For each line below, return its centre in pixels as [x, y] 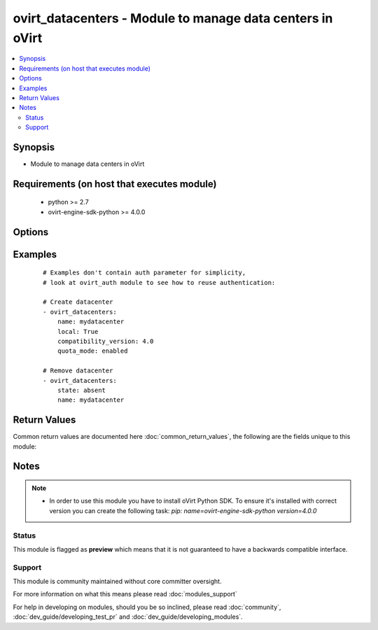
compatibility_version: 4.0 [105, 341]
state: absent [82, 390]
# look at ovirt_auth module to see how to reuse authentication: [159, 282]
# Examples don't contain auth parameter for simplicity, [145, 273]
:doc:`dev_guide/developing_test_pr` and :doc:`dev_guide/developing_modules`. [128, 617]
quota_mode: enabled [92, 351]
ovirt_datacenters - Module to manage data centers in [173, 18]
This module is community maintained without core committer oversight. [117, 582]
